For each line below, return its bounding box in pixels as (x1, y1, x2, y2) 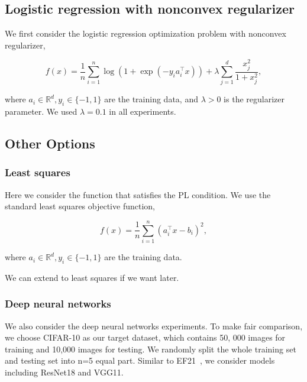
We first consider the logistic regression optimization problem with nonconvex (5, 27, 286, 40)
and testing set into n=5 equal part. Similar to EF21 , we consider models (5, 354, 275, 367)
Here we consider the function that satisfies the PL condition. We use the (5, 188, 271, 200)
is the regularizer (224, 93, 285, 105)
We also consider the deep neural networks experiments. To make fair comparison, (5, 319, 303, 332)
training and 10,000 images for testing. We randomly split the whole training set (5, 342, 296, 355)
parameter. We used (5, 105, 77, 118)
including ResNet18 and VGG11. (5, 366, 124, 378)
